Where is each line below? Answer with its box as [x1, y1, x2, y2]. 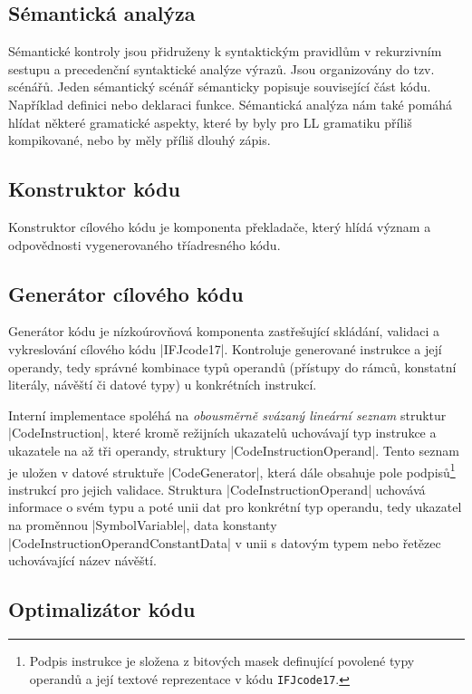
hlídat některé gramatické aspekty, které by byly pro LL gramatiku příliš [8, 112, 412, 131]
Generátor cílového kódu [8, 279, 244, 307]
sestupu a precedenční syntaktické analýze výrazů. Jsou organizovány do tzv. [8, 59, 435, 78]
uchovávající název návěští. [8, 551, 157, 570]
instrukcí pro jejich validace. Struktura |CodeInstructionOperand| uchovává [8, 479, 426, 498]
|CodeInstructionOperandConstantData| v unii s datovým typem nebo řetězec [8, 533, 441, 552]
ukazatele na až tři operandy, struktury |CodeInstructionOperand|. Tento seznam [8, 440, 459, 459]
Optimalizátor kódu [8, 595, 196, 623]
